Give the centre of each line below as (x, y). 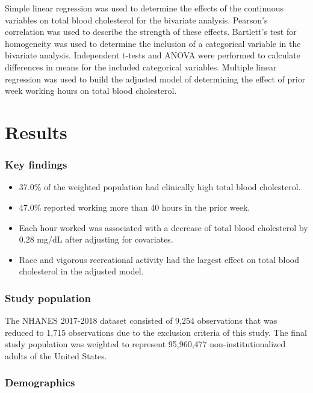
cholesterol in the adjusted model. (81, 271)
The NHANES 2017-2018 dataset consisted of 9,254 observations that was (141, 320)
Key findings (36, 165)
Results (36, 132)
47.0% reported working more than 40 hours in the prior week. (135, 207)
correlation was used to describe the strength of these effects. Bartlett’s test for (151, 32)
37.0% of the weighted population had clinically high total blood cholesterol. (160, 187)
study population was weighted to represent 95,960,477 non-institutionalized (145, 344)
